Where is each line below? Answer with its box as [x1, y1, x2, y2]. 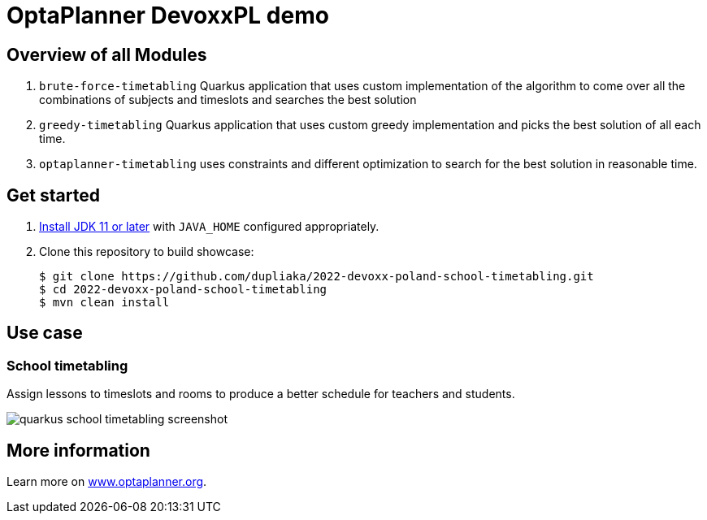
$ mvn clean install [39, 296, 170, 310]
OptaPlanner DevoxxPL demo [7, 2, 329, 29]
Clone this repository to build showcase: [39, 245, 254, 259]
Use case [7, 323, 83, 344]
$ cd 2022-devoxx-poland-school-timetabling [39, 283, 327, 297]
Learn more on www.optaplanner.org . [7, 474, 207, 489]
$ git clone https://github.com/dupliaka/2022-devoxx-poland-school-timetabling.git [39, 270, 594, 284]
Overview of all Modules [7, 44, 207, 65]
